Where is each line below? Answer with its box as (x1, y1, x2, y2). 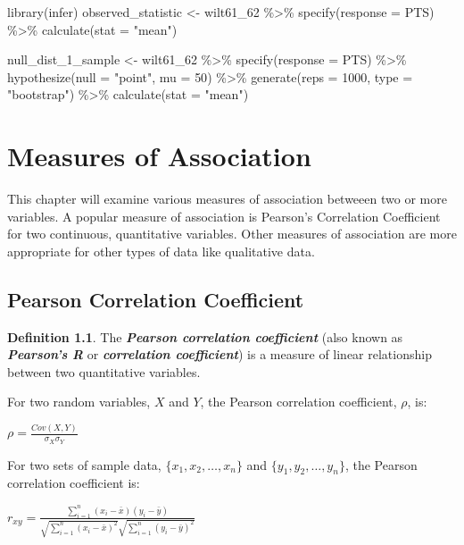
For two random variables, (7, 392, 151, 411)
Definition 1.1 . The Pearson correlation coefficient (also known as (7, 327, 403, 346)
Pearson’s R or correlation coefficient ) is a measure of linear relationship (7, 345, 432, 364)
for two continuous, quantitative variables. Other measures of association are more (7, 224, 457, 243)
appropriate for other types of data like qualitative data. (7, 241, 315, 260)
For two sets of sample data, (7, 455, 162, 474)
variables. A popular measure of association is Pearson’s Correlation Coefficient (7, 206, 441, 225)
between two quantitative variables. (7, 362, 201, 381)
